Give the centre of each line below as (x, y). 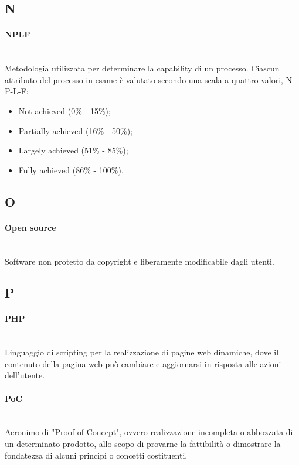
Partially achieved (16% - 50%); (76, 130)
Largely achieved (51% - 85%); (73, 150)
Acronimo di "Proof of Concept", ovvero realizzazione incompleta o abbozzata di (149, 432)
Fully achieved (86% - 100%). (71, 170)
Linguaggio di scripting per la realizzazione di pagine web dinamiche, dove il (142, 352)
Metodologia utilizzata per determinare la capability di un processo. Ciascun (142, 68)
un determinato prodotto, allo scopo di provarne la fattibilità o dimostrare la (143, 444)
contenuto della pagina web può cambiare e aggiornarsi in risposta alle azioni (143, 363)
